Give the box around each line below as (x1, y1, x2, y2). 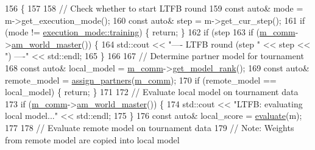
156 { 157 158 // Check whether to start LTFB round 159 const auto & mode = (5, 2, 303, 14)
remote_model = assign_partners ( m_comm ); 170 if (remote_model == (5, 73, 277, 86)
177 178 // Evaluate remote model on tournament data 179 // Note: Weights (5, 121, 294, 134)
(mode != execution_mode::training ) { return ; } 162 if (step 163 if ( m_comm (5, 26, 296, 38)
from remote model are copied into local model (5, 133, 180, 146)
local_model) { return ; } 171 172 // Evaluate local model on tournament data (5, 85, 299, 98)
